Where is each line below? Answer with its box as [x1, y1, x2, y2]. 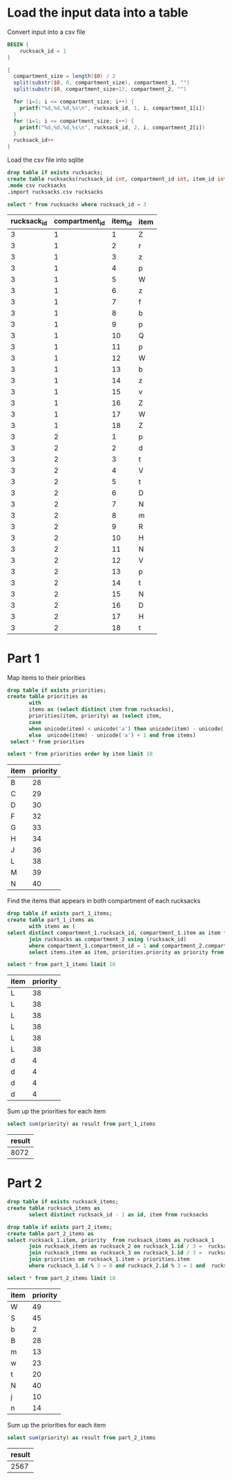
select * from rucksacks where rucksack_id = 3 [7, 201, 147, 208]
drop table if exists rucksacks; [7, 169, 104, 176]
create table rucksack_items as [7, 1205, 100, 1212]
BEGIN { [7, 41, 30, 48]
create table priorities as [7, 693, 88, 700]
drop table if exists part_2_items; [7, 1223, 113, 1230]
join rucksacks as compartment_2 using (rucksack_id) [28, 936, 187, 943]
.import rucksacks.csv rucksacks [7, 188, 104, 195]
